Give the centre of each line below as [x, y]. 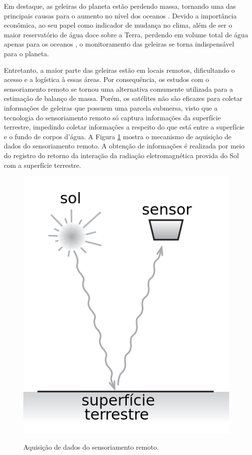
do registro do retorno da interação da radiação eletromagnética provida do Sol [121, 155]
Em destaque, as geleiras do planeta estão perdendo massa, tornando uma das [120, 6]
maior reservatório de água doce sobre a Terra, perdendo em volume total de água [126, 34]
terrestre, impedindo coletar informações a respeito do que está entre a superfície [124, 127]
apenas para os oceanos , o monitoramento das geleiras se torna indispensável [119, 44]
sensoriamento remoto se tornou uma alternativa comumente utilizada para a [118, 89]
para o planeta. [26, 53]
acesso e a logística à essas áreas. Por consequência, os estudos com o [107, 79]
